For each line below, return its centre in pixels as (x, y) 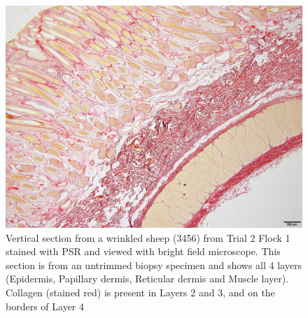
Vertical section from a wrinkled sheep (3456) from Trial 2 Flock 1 (148, 237)
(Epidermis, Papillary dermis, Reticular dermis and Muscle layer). (147, 279)
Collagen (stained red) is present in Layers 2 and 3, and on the (140, 292)
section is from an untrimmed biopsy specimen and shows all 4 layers (154, 265)
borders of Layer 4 (45, 306)
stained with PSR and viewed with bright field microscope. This (143, 251)
